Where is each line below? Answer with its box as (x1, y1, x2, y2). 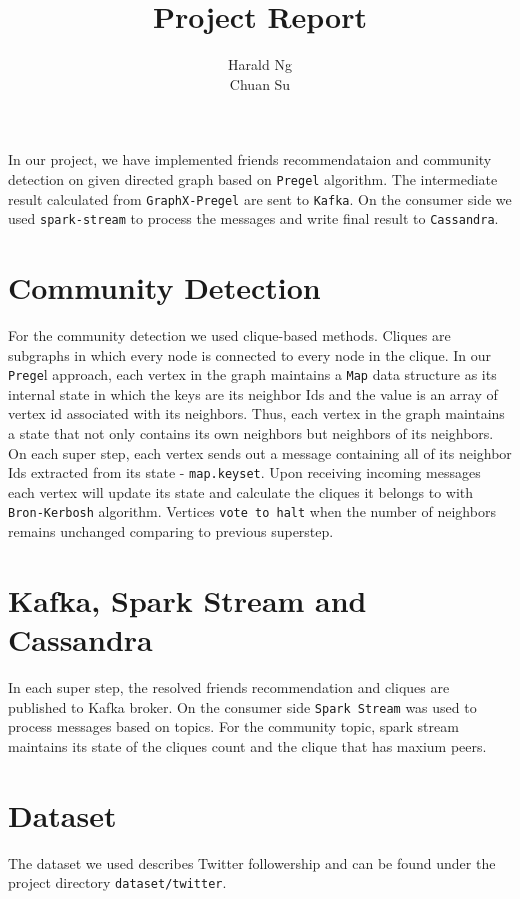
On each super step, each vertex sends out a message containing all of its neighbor (8, 442, 512, 463)
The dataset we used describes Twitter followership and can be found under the (8, 852, 496, 873)
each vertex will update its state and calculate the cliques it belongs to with (8, 481, 474, 502)
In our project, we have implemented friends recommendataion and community (8, 149, 492, 170)
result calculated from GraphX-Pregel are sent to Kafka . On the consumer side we (8, 188, 512, 209)
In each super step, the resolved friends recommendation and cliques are (8, 677, 450, 698)
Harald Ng (228, 54, 292, 75)
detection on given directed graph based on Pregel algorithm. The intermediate (8, 168, 498, 189)
